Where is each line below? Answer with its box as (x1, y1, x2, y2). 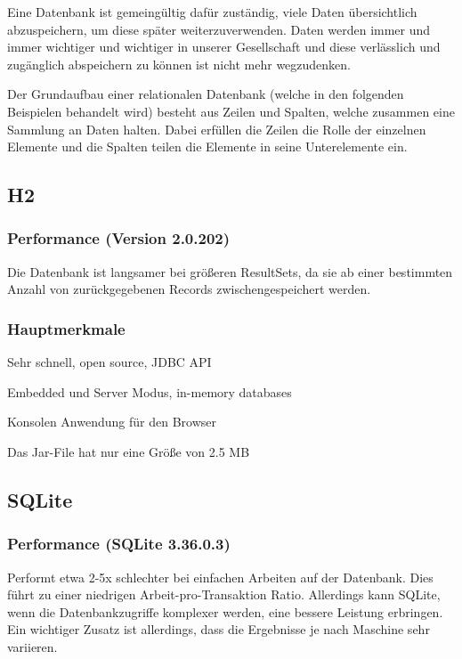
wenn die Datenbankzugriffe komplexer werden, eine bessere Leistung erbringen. (7, 602, 443, 621)
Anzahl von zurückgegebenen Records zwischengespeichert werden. (7, 280, 371, 298)
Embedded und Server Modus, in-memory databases (7, 382, 292, 401)
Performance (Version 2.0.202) (7, 227, 231, 249)
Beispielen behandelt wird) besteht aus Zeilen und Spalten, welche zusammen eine (7, 102, 455, 120)
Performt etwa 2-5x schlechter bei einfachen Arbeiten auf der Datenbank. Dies (7, 567, 434, 586)
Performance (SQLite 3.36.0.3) (7, 533, 231, 555)
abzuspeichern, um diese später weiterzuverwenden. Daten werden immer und (7, 20, 431, 38)
